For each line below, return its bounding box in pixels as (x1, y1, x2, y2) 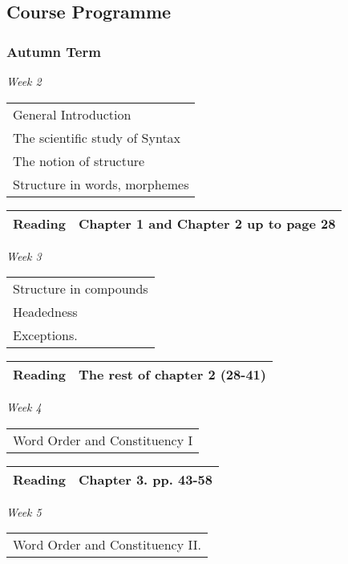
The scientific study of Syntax (13, 128, 181, 147)
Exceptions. (13, 326, 78, 345)
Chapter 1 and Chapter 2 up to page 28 (78, 213, 336, 233)
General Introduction (13, 104, 132, 124)
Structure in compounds (13, 279, 148, 298)
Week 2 (6, 73, 42, 89)
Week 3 (6, 247, 42, 264)
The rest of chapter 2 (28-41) (78, 365, 266, 384)
